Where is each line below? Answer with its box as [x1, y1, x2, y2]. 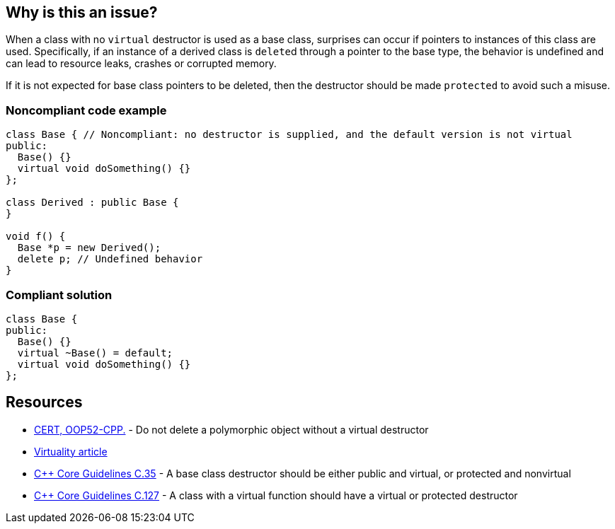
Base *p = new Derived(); [17, 242, 161, 254]
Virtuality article [34, 445, 108, 458]
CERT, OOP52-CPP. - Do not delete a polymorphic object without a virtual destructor [34, 423, 429, 436]
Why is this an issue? [6, 4, 158, 21]
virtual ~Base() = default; [17, 347, 173, 359]
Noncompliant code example [6, 103, 167, 117]
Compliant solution [6, 287, 113, 302]
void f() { [6, 231, 66, 243]
